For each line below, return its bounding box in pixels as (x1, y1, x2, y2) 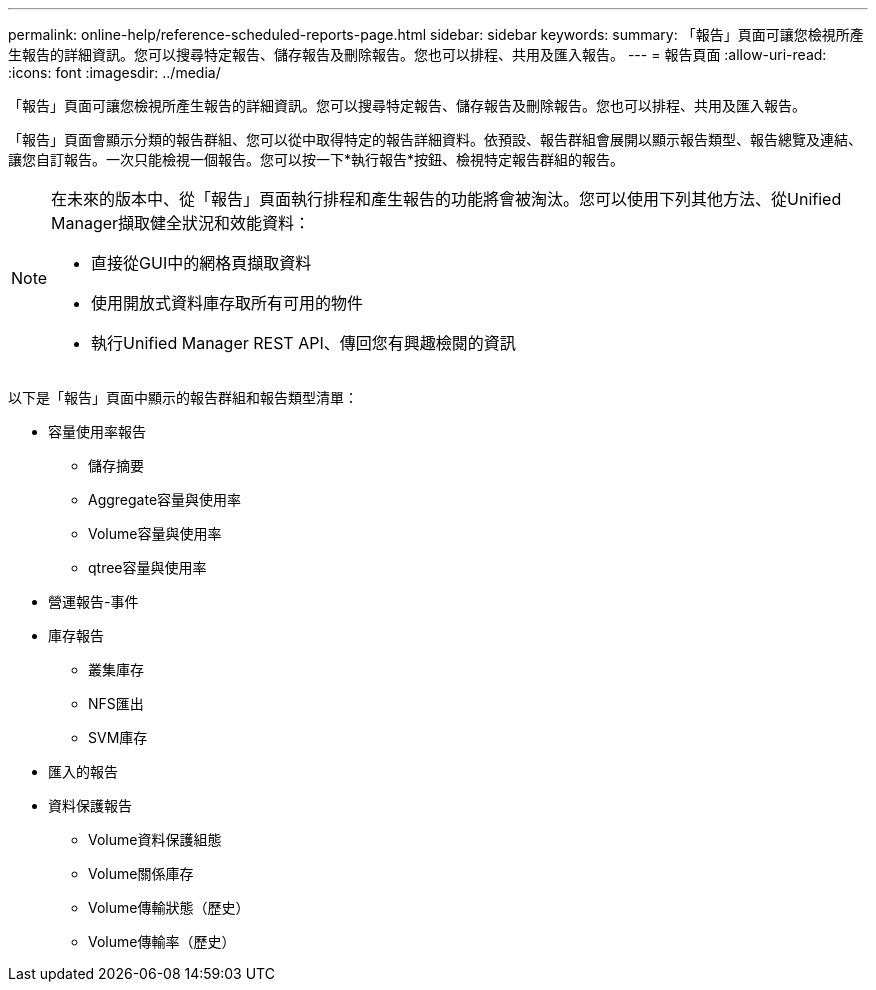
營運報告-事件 (48, 593, 139, 610)
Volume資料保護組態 (88, 831, 222, 848)
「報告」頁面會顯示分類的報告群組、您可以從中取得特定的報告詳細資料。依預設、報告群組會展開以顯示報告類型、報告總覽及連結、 (8, 131, 862, 148)
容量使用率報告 (48, 423, 146, 440)
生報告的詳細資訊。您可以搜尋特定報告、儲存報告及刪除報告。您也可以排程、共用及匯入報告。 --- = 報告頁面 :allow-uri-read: (8, 46, 827, 63)
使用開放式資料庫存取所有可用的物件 (91, 293, 364, 313)
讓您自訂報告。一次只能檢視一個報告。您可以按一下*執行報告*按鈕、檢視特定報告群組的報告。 (8, 151, 625, 168)
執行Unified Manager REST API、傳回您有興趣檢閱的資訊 (91, 333, 516, 353)
